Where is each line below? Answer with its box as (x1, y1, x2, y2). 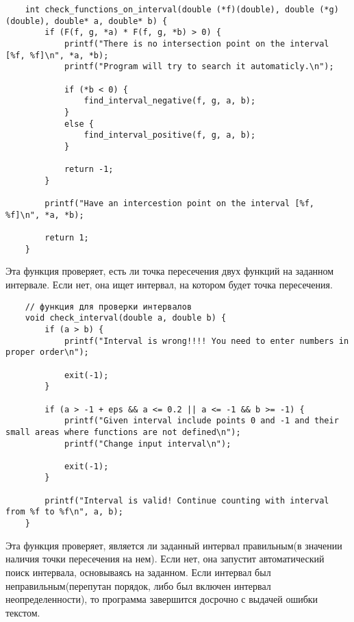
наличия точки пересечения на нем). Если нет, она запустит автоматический (5, 551, 325, 566)
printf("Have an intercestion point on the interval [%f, (45, 199, 315, 209)
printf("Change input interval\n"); (64, 438, 231, 449)
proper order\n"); (5, 347, 89, 358)
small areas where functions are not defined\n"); (5, 427, 241, 437)
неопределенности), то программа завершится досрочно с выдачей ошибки (5, 592, 318, 606)
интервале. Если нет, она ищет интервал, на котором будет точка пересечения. (5, 277, 333, 292)
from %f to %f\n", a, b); (5, 507, 123, 517)
